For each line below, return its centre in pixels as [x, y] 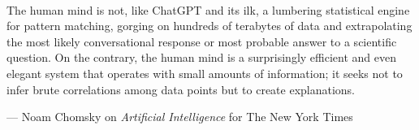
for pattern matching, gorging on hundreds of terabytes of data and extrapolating [209, 26]
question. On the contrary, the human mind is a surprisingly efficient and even [201, 57]
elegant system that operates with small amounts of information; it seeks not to [205, 73]
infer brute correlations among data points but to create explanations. [181, 89]
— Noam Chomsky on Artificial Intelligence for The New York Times [180, 117]
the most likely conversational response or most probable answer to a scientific [202, 41]
